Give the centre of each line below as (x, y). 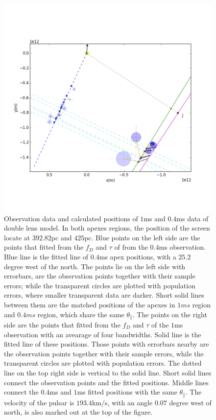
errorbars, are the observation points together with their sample (100, 276)
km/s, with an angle (122, 402)
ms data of (192, 218)
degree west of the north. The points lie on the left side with (95, 266)
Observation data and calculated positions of (71, 218)
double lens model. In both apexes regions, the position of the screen (107, 228)
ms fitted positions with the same (127, 392)
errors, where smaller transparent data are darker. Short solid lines (104, 295)
